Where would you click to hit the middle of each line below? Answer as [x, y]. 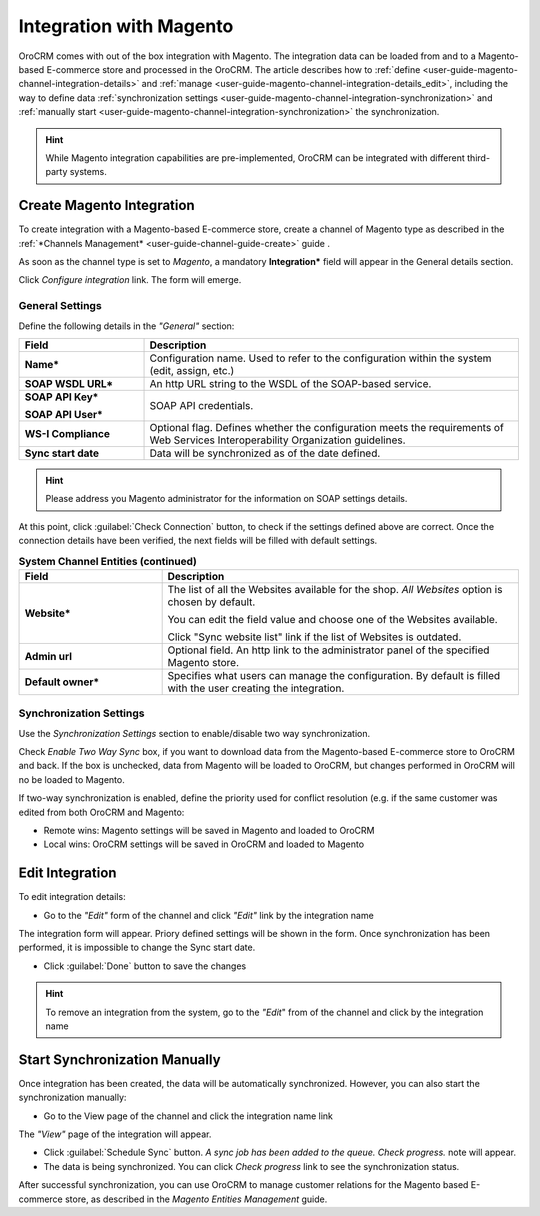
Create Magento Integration [106, 205]
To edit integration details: [72, 897]
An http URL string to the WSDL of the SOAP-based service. [290, 383]
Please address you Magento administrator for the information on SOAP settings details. [226, 499]
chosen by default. [211, 602]
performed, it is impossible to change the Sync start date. [137, 947]
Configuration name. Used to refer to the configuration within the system [320, 358]
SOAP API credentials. [201, 405]
